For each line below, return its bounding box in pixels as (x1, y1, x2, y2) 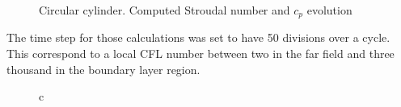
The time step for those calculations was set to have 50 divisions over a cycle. (6, 29, 390, 46)
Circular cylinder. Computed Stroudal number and (39, 2, 290, 18)
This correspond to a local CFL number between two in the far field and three (6, 45, 395, 62)
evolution (306, 2, 352, 18)
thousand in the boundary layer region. (6, 60, 200, 77)
